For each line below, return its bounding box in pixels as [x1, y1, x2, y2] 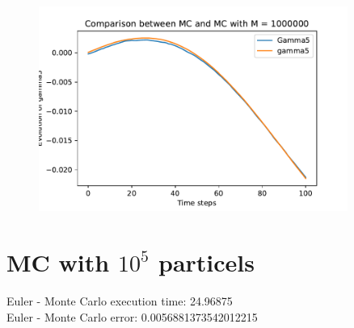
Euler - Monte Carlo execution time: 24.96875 [6, 293, 233, 309]
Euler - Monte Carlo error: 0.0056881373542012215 [6, 308, 258, 325]
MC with [6, 246, 110, 279]
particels [158, 246, 255, 279]
